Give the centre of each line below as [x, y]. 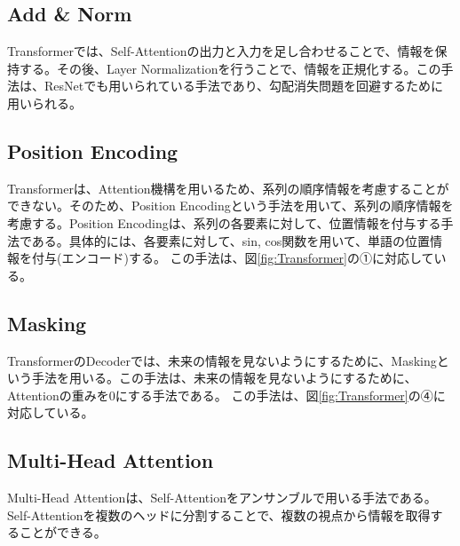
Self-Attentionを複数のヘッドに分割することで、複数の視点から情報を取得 [219, 514]
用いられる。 [44, 103]
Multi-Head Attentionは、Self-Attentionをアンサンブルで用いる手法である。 [222, 498]
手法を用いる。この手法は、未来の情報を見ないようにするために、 [224, 378]
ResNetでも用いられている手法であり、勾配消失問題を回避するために [244, 86]
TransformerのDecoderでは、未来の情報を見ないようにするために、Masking [222, 360]
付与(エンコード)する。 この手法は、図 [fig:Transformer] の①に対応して [233, 258]
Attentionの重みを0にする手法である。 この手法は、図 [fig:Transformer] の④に [226, 395]
